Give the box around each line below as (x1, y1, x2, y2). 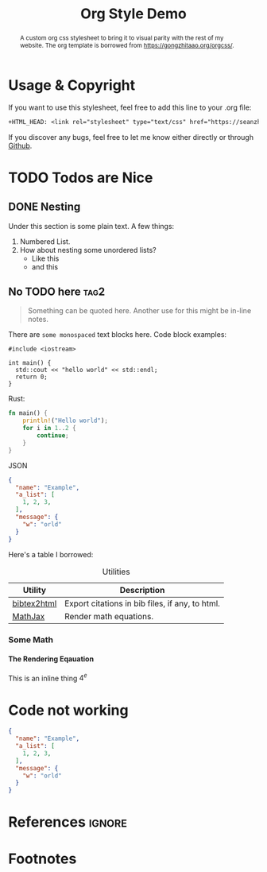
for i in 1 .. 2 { (22, 424, 77, 432)
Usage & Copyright (8, 76, 136, 94)
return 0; (15, 373, 48, 382)
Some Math (8, 634, 54, 645)
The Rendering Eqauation (8, 654, 94, 664)
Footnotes (8, 850, 77, 867)
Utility (22, 584, 46, 595)
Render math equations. (64, 610, 153, 622)
